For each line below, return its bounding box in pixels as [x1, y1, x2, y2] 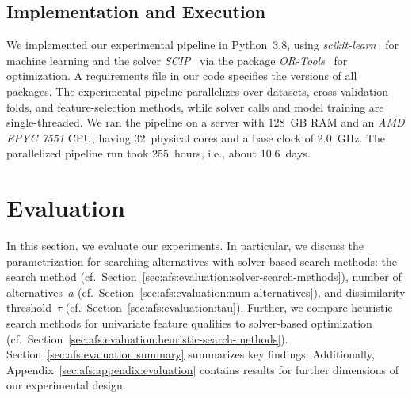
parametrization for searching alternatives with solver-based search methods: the [6, 252, 398, 269]
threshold [6, 299, 51, 316]
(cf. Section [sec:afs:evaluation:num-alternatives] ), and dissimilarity [77, 283, 406, 300]
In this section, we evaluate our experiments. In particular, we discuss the [6, 237, 364, 254]
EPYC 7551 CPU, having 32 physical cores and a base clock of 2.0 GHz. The [6, 129, 386, 146]
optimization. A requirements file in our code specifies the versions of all [6, 67, 357, 84]
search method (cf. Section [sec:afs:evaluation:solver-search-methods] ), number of [6, 268, 402, 285]
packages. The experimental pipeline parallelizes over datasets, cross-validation [6, 82, 389, 99]
